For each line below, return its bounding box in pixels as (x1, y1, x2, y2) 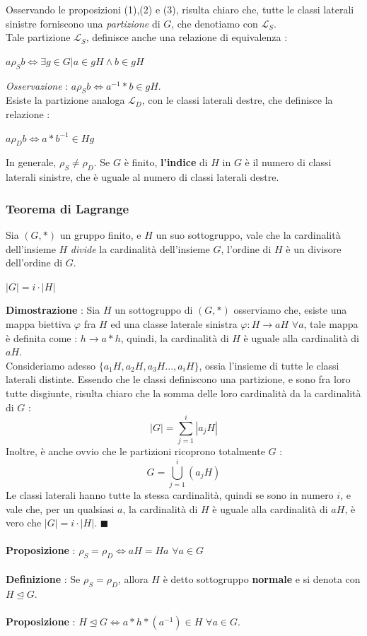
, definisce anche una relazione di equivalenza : (86, 30, 288, 45)
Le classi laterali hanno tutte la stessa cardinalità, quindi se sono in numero (6, 487, 334, 502)
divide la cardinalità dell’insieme (70, 241, 210, 256)
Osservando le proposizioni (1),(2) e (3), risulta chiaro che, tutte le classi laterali (6, 2, 354, 16)
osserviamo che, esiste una (233, 302, 347, 317)
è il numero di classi (245, 155, 332, 170)
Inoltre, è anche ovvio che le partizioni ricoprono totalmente (6, 444, 265, 459)
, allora (117, 571, 148, 586)
